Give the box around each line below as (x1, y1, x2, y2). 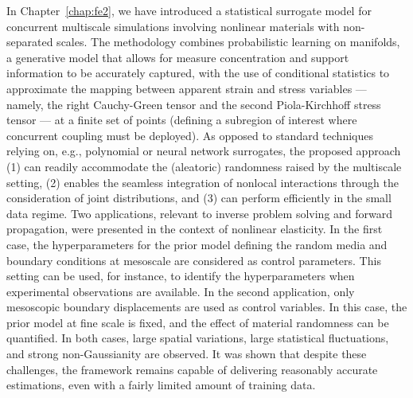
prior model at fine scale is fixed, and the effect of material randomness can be (6, 314, 389, 330)
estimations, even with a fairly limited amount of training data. (6, 377, 316, 393)
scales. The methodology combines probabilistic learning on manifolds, (56, 33, 400, 50)
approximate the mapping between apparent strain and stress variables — (6, 80, 367, 96)
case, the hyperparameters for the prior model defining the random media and (6, 236, 388, 252)
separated (6, 33, 53, 50)
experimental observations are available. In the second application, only (6, 283, 355, 299)
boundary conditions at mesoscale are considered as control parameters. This (6, 252, 381, 268)
